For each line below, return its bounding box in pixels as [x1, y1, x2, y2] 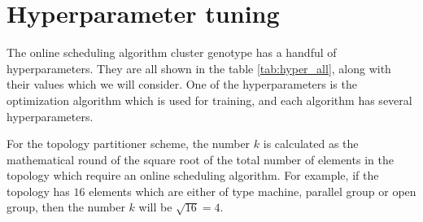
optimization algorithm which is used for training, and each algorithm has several [7, 91, 412, 108]
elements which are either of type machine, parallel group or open [89, 182, 416, 199]
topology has [7, 182, 70, 199]
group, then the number [7, 198, 125, 215]
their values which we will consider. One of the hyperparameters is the [7, 76, 357, 93]
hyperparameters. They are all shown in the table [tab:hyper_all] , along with [7, 59, 391, 76]
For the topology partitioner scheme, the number [7, 135, 251, 152]
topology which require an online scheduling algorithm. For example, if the [7, 167, 379, 184]
